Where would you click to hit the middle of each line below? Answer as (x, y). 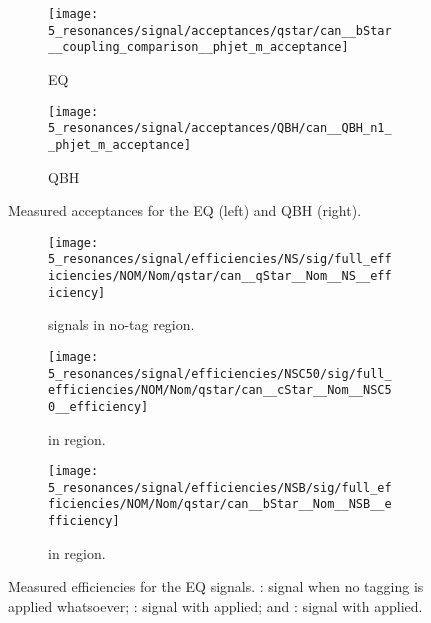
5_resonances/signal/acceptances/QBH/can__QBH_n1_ (220, 128)
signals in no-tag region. (121, 324)
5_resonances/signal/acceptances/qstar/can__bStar (220, 30)
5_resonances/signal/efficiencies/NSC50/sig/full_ (220, 373)
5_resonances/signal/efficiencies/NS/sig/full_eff (220, 259)
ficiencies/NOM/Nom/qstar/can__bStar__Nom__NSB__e (220, 504)
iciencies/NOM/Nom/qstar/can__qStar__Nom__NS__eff (220, 276)
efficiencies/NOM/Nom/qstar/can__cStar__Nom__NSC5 (220, 390)
